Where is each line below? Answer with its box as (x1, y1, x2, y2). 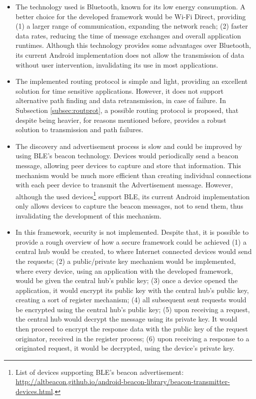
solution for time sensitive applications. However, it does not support (15, 85, 224, 96)
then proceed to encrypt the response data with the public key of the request (15, 324, 248, 334)
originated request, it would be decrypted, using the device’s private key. (15, 343, 235, 353)
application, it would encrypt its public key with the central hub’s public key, (15, 285, 249, 295)
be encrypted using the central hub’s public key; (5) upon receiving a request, (15, 304, 250, 314)
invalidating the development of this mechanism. (15, 210, 161, 220)
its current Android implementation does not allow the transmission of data (15, 49, 244, 60)
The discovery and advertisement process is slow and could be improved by (15, 141, 242, 151)
